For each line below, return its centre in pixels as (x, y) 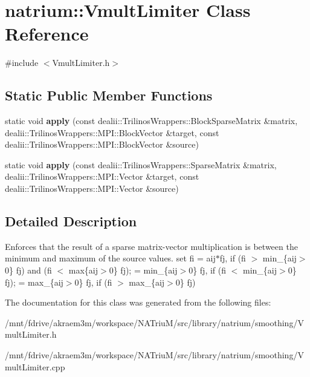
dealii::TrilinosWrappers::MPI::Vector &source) (92, 189)
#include (22, 63)
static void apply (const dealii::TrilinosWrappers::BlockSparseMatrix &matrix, (151, 121)
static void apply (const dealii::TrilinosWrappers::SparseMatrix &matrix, (141, 164)
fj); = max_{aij (34, 282)
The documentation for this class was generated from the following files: (138, 302)
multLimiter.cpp (35, 366)
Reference (47, 34)
